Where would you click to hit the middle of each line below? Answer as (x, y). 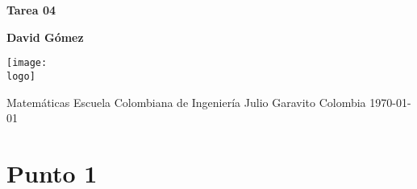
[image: (27, 63)
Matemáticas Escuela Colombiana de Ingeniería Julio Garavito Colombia (186, 102)
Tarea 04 (31, 10)
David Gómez (45, 37)
